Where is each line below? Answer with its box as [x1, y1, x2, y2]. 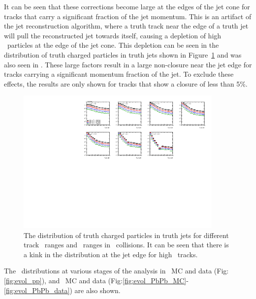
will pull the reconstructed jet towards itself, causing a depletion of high [4, 30, 222, 40]
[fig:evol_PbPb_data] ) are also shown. [4, 285, 121, 295]
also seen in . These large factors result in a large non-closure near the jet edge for [4, 59, 252, 69]
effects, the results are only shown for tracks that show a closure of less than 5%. [4, 78, 248, 89]
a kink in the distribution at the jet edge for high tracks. [24, 249, 198, 259]
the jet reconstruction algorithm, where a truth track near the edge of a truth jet [4, 21, 249, 31]
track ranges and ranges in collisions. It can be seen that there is [24, 239, 229, 250]
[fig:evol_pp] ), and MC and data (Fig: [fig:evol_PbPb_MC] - [4, 275, 189, 285]
